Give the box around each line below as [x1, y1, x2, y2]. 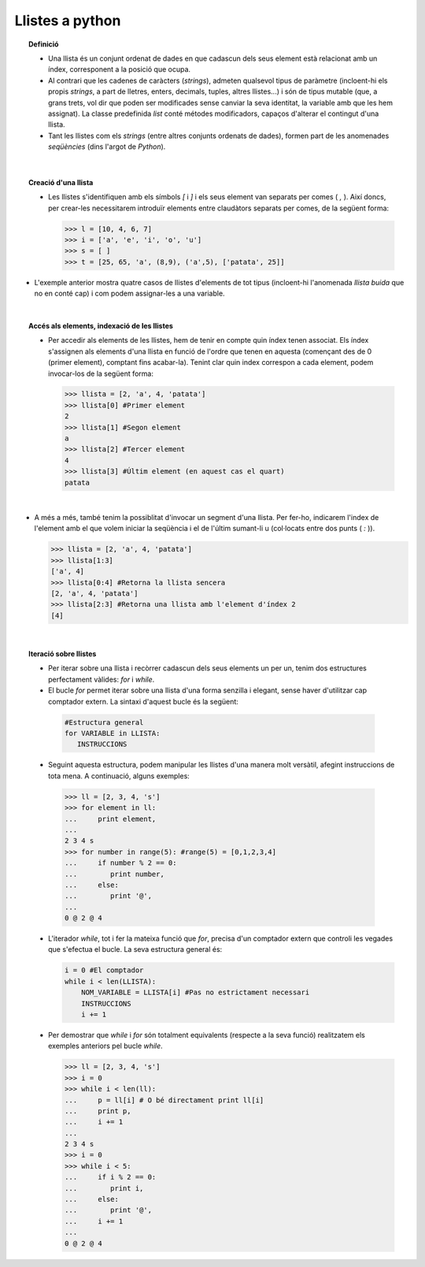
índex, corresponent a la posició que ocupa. [48, 65, 191, 74]
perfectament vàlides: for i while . [48, 674, 155, 684]
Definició [28, 39, 59, 49]
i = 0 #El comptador [64, 966, 144, 975]
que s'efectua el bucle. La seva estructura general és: [48, 945, 223, 954]
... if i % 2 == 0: [64, 1172, 157, 1182]
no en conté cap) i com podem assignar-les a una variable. [34, 288, 225, 299]
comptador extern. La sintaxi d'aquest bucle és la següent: [48, 697, 239, 706]
